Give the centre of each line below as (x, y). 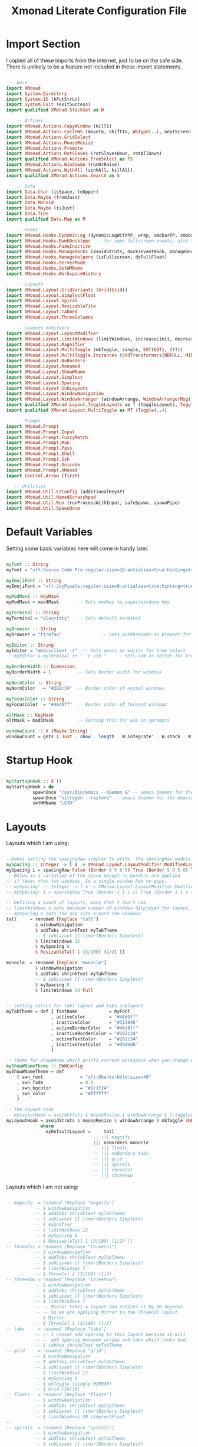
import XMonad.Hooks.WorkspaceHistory (54, 274)
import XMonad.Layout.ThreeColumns (50, 317)
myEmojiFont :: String (34, 580)
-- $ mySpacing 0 (56, 1378)
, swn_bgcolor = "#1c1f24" (63, 1088)
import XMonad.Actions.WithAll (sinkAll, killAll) (70, 170)
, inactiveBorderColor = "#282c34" (95, 1033)
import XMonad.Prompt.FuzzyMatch (47, 437)
